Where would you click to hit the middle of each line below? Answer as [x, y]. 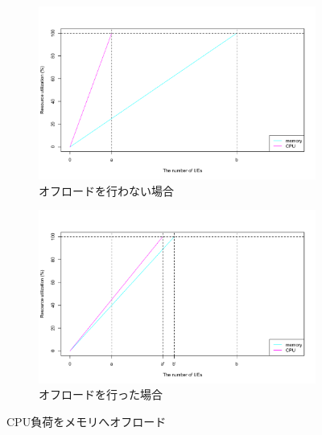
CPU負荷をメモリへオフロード [87, 421]
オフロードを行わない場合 [106, 190]
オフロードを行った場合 [101, 394]
